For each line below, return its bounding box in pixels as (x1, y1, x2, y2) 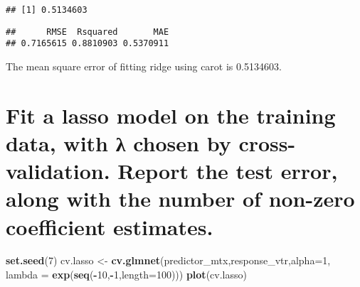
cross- (238, 128, 296, 157)
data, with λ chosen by (6, 128, 231, 157)
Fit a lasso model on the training (6, 100, 336, 129)
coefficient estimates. (6, 212, 213, 241)
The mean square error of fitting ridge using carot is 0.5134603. (6, 58, 282, 73)
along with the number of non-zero (6, 184, 355, 213)
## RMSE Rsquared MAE (6, 26, 169, 37)
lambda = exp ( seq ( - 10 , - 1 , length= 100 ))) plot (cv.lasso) (6, 267, 247, 282)
